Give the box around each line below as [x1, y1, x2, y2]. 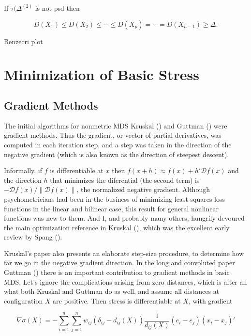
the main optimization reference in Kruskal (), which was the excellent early [4, 222, 230, 232]
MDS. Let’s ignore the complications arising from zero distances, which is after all [4, 276, 247, 287]
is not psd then [35, 3, 80, 13]
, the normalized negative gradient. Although [76, 184, 210, 194]
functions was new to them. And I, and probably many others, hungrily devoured [4, 213, 245, 223]
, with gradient [188, 295, 233, 305]
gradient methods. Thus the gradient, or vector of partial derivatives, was [4, 130, 221, 140]
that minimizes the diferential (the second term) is [50, 175, 200, 185]
